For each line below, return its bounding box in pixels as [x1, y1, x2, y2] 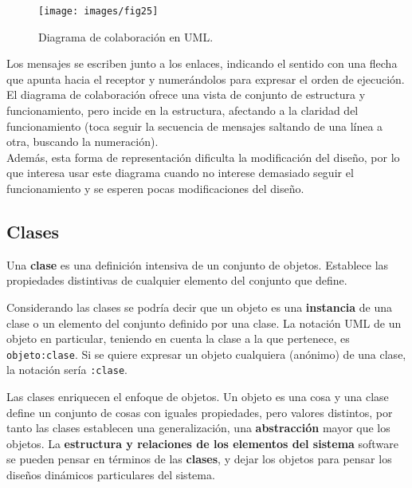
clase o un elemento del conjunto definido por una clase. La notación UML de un [6, 314, 402, 331]
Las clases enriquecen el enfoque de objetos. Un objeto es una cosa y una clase [6, 388, 389, 405]
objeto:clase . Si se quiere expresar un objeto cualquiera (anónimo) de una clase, [6, 345, 406, 362]
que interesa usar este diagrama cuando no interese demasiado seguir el [6, 164, 354, 181]
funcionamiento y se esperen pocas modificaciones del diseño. [6, 180, 304, 196]
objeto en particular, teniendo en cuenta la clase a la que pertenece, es [6, 330, 350, 347]
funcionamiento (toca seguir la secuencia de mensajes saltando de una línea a [6, 117, 383, 134]
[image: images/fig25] [38, 6, 159, 17]
